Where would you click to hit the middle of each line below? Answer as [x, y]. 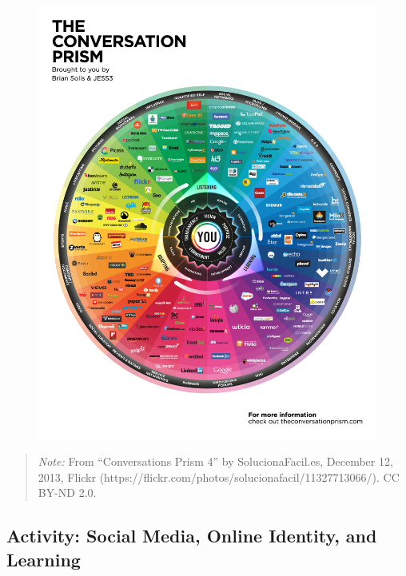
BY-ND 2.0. [67, 493]
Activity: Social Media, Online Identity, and [192, 536]
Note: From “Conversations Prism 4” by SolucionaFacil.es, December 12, [215, 461]
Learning [44, 559]
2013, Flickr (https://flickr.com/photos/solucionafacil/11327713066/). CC [219, 477]
